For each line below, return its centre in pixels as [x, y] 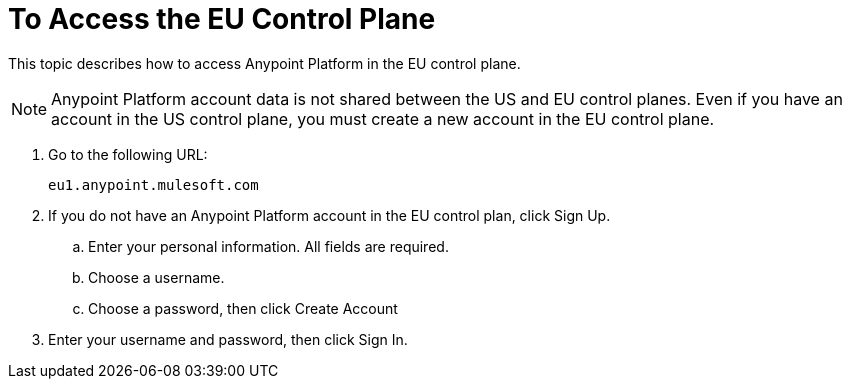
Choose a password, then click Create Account [243, 308]
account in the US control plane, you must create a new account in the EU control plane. [383, 118]
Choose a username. [156, 277]
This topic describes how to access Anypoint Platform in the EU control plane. [264, 63]
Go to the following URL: [128, 154]
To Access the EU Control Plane [222, 19]
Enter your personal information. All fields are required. [268, 246]
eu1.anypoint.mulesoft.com [153, 184]
